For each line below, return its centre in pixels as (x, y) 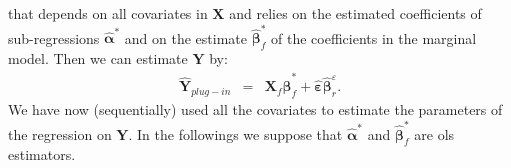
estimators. (42, 154)
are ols (434, 133)
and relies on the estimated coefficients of (355, 13)
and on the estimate (185, 37)
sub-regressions (54, 37)
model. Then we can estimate (98, 58)
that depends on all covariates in (108, 13)
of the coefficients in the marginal (374, 37)
